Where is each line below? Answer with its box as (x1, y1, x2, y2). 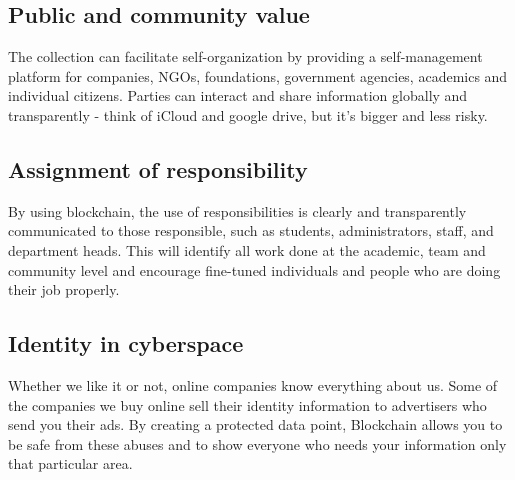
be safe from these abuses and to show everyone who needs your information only (8, 433, 507, 454)
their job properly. (8, 279, 120, 300)
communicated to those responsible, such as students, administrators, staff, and (8, 220, 494, 241)
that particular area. (8, 453, 133, 474)
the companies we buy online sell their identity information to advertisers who (8, 394, 487, 415)
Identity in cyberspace (8, 328, 244, 359)
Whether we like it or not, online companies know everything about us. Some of (8, 374, 498, 395)
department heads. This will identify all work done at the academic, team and (8, 239, 486, 260)
